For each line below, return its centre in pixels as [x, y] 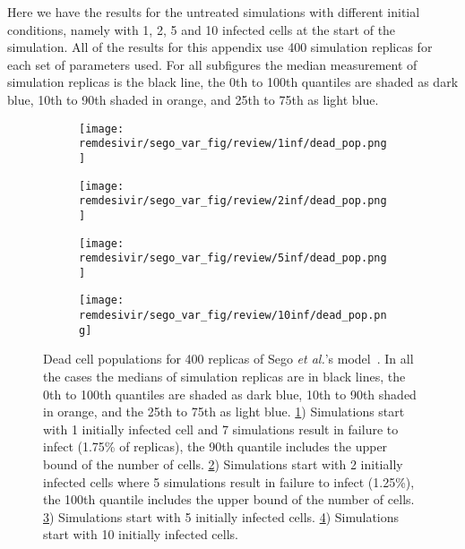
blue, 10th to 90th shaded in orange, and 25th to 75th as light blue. [193, 99]
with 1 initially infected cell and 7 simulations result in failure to [221, 429]
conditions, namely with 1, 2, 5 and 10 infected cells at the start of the [202, 29]
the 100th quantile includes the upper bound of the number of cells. [229, 499]
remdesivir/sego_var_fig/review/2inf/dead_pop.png [233, 201]
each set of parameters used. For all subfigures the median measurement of [212, 64]
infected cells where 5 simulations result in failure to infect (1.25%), [229, 481]
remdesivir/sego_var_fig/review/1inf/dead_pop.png [233, 144]
